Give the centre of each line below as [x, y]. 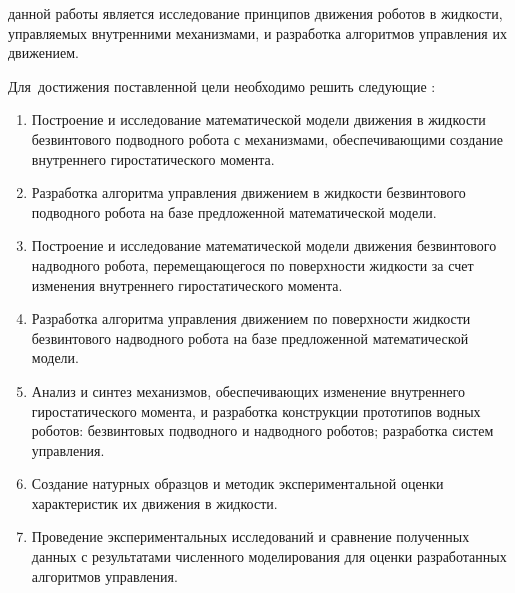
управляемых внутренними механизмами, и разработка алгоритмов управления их [257, 32]
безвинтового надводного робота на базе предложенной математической [250, 337]
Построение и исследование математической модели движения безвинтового [264, 245]
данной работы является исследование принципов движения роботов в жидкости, [255, 13]
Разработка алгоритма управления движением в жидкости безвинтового [248, 192]
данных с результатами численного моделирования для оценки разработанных [269, 556]
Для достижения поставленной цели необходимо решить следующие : [222, 85]
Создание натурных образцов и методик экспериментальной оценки [237, 483]
